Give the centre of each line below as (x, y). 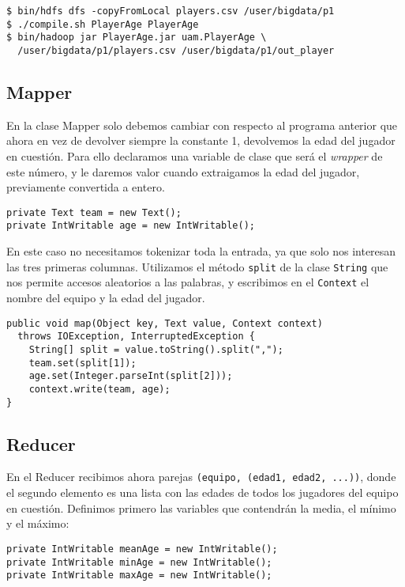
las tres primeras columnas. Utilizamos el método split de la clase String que (197, 266)
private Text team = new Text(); (94, 212)
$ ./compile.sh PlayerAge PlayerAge (103, 24)
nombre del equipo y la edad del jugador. (106, 298)
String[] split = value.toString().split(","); (156, 349)
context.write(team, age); (99, 389)
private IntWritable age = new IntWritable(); (131, 226)
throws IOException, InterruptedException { (136, 337)
